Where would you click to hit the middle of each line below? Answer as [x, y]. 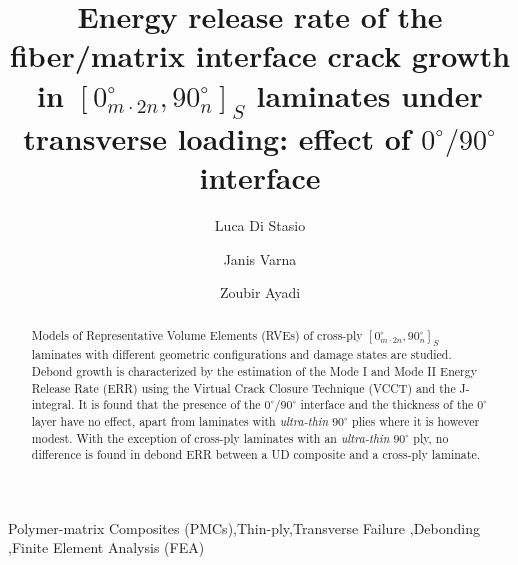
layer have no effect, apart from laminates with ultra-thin [180, 420]
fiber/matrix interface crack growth [260, 55]
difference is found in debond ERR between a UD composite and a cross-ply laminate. [255, 454]
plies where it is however [416, 420]
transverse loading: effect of [217, 138]
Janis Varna [260, 258]
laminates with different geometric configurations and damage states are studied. [241, 354]
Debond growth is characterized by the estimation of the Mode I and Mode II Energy [254, 370]
